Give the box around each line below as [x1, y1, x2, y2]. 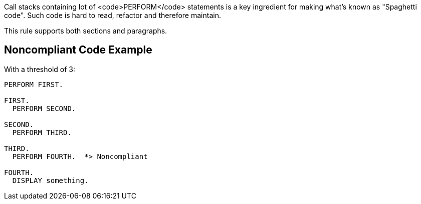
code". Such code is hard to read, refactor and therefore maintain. [4, 11, 221, 19]
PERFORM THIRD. [12, 128, 72, 136]
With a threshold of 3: [4, 64, 75, 73]
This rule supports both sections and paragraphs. [4, 26, 167, 35]
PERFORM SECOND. [12, 104, 76, 112]
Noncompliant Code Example [4, 43, 152, 56]
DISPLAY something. [12, 176, 89, 184]
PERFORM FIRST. [4, 80, 64, 88]
